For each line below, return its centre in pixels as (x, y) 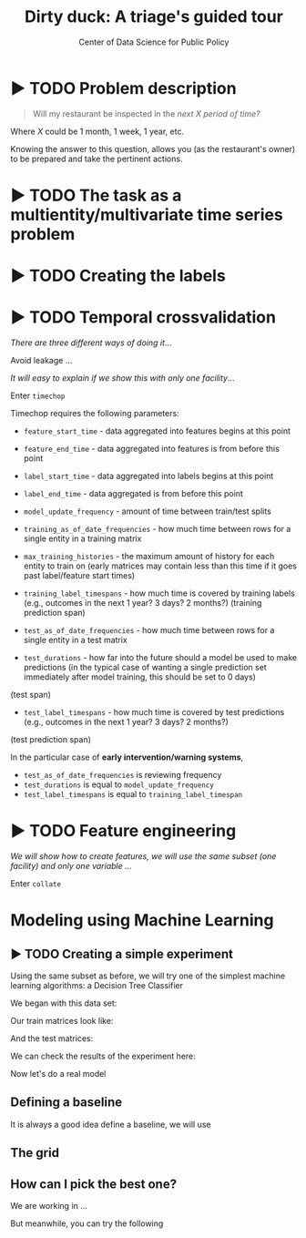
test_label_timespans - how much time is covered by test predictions (154, 712)
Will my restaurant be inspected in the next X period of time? (146, 113)
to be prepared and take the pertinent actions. (97, 159)
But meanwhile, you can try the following (87, 1223)
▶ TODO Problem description (123, 88)
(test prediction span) (51, 739)
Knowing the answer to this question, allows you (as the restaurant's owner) (153, 148)
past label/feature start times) (79, 575)
